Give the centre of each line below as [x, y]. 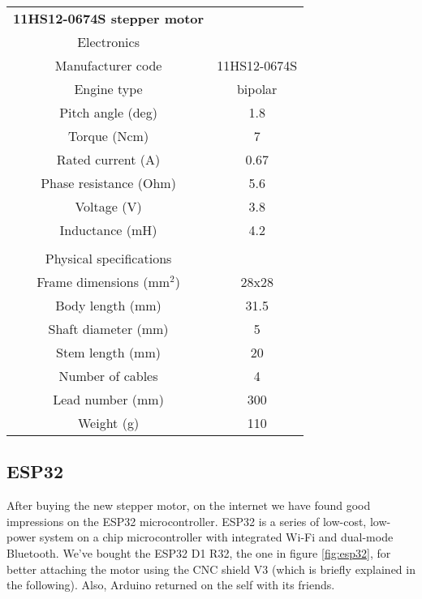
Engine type [108, 89]
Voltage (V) [108, 206]
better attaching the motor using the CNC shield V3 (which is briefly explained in [211, 569]
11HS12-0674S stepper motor [109, 18]
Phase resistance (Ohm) [108, 183]
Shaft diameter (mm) [108, 329]
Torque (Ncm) [108, 136]
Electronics [108, 42]
